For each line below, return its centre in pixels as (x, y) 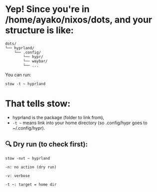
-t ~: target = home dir (31, 185)
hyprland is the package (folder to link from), (58, 117)
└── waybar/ (36, 61)
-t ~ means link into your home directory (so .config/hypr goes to (80, 123)
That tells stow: (38, 104)
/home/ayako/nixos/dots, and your (79, 20)
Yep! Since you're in (47, 9)
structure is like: (39, 30)
